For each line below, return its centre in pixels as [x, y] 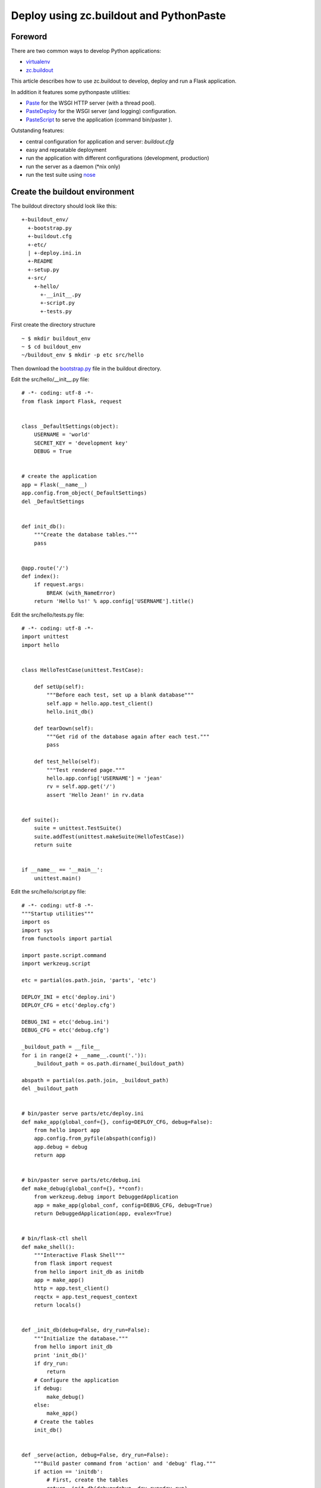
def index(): [40, 576]
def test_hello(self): [67, 762]
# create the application [59, 476]
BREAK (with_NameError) [81, 593]
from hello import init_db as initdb [89, 1272]
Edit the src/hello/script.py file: [48, 892]
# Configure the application [76, 1380]
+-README [40, 261]
